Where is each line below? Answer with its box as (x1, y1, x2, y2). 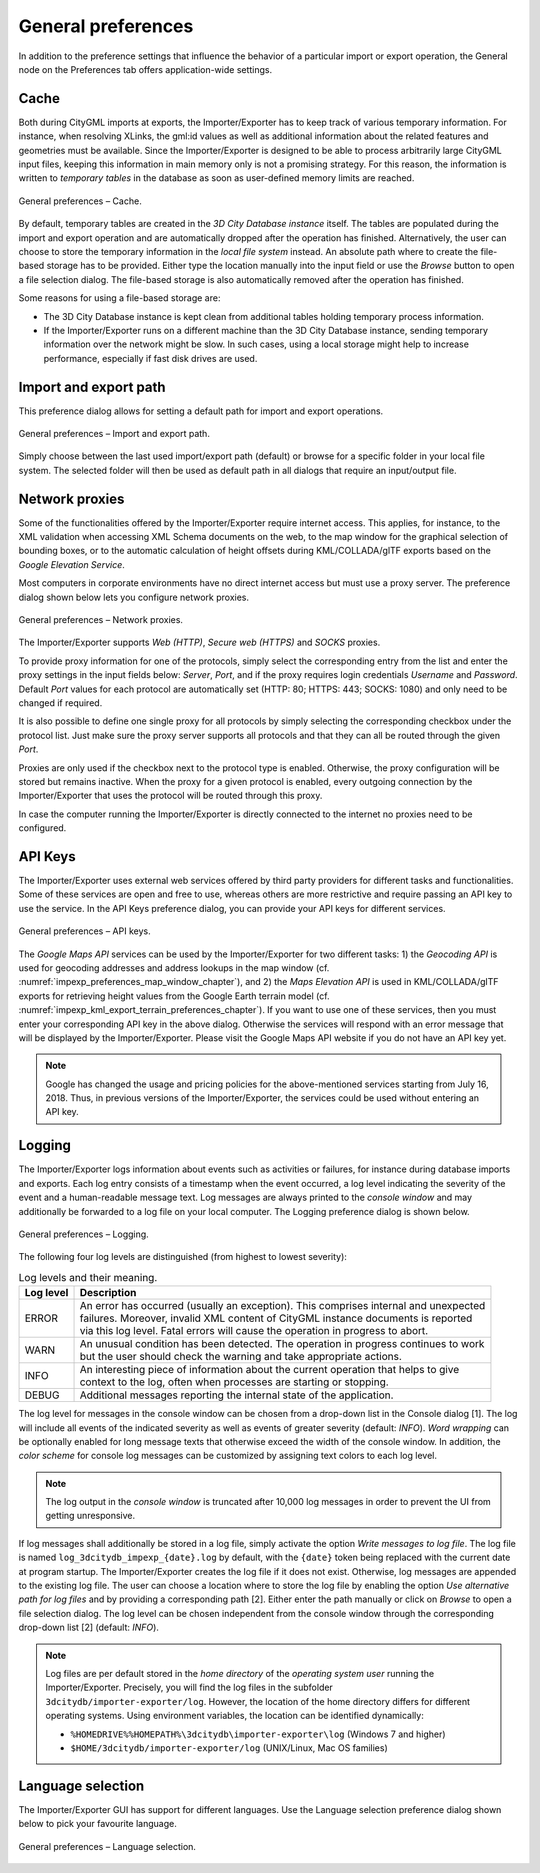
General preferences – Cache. (18, 195, 142, 207)
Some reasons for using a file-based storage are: (18, 292, 221, 304)
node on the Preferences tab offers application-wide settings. (18, 63, 273, 75)
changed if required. (18, 696, 103, 709)
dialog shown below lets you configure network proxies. (18, 591, 250, 603)
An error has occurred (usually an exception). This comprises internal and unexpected (79, 1299, 486, 1313)
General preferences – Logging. (18, 1228, 149, 1240)
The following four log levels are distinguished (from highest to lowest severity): (18, 1251, 347, 1263)
